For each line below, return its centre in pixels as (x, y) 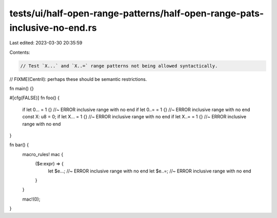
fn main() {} (22, 89)
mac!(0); (31, 199)
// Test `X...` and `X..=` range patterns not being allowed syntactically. (119, 66)
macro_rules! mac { (43, 154)
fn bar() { (19, 145)
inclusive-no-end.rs (53, 28)
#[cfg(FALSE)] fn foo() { (35, 98)
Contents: (20, 52)
